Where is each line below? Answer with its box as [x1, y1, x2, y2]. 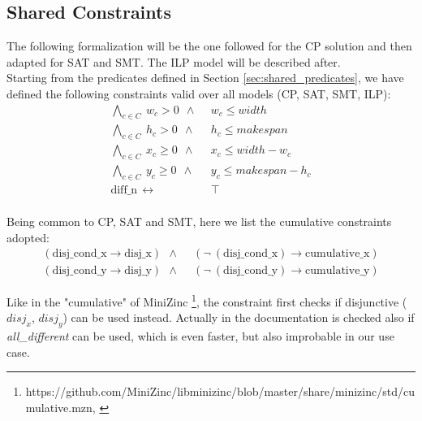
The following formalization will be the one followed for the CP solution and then [6, 37, 412, 54]
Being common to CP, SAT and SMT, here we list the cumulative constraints [6, 212, 392, 229]
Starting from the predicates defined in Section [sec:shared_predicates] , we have [6, 69, 404, 86]
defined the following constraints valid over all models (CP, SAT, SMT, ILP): [6, 85, 391, 102]
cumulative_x [305, 248, 370, 260]
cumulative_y [305, 265, 370, 277]
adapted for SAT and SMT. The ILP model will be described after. [6, 53, 341, 70]
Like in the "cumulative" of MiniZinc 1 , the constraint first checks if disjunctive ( [6, 291, 407, 310]
